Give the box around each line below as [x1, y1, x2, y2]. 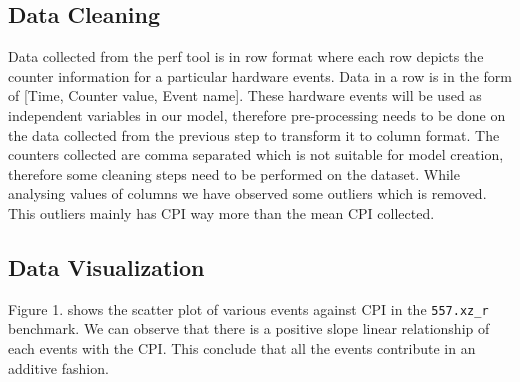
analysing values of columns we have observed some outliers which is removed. [8, 183, 487, 204]
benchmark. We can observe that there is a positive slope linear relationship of [8, 318, 490, 339]
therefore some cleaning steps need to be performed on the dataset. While [8, 163, 460, 184]
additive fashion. [8, 357, 109, 378]
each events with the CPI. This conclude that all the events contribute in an [8, 338, 476, 358]
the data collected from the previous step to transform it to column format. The [8, 124, 500, 145]
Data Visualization [8, 251, 205, 282]
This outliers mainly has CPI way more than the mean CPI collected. [8, 202, 435, 223]
